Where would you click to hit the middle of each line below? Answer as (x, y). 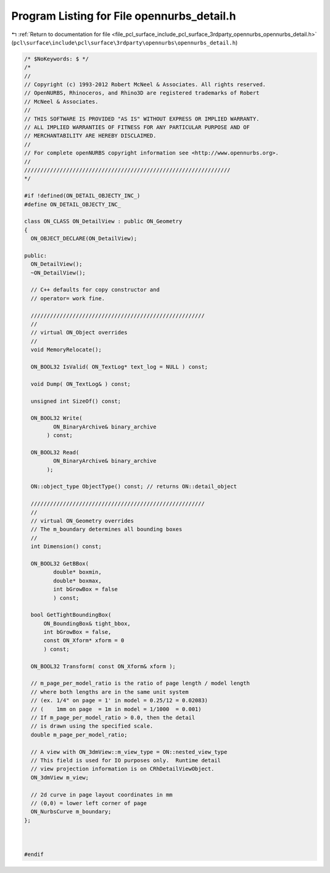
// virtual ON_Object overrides (79, 333)
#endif (34, 855)
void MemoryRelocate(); (66, 350)
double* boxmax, (77, 580)
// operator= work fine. (68, 298)
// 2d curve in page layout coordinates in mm (102, 794)
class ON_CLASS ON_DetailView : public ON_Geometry (103, 221)
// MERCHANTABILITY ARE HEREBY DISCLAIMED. (90, 136)
